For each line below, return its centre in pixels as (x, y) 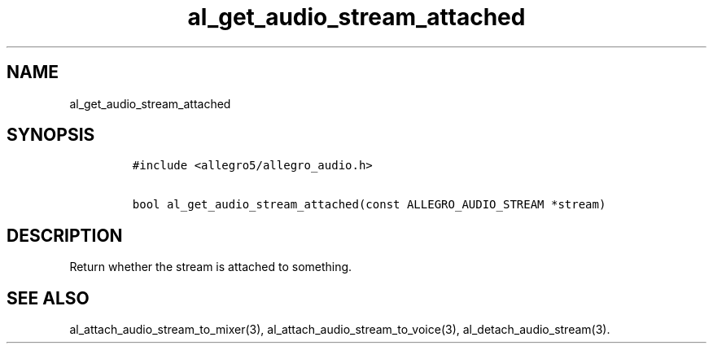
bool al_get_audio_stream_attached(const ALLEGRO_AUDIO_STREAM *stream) (369, 205)
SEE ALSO (48, 298)
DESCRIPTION (65, 235)
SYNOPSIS (51, 135)
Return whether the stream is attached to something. (211, 267)
